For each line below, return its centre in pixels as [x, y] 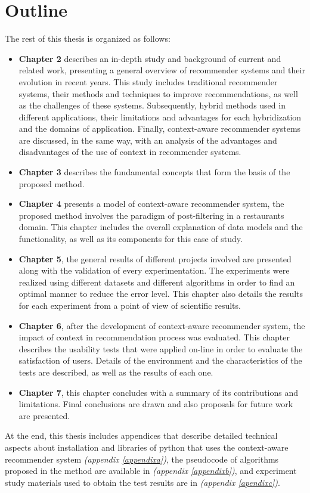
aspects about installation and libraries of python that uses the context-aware [147, 447]
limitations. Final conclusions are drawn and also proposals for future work [156, 404]
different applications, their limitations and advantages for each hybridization [160, 117]
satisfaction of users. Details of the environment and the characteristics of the [160, 360]
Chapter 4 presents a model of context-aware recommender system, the [151, 204]
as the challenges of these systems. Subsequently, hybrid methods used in [152, 105]
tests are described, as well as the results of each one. [116, 372]
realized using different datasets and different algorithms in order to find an [157, 282]
